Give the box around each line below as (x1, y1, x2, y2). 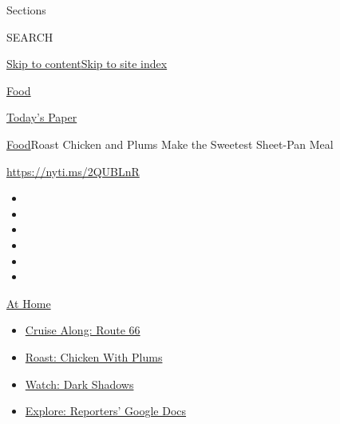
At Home (6, 294, 51, 311)
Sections (6, 2, 46, 18)
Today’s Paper (6, 109, 77, 126)
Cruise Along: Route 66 (25, 322, 140, 338)
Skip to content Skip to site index (6, 55, 168, 72)
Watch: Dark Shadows (25, 375, 134, 392)
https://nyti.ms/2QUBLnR (6, 162, 140, 179)
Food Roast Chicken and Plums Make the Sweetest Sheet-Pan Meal (6, 135, 334, 152)
